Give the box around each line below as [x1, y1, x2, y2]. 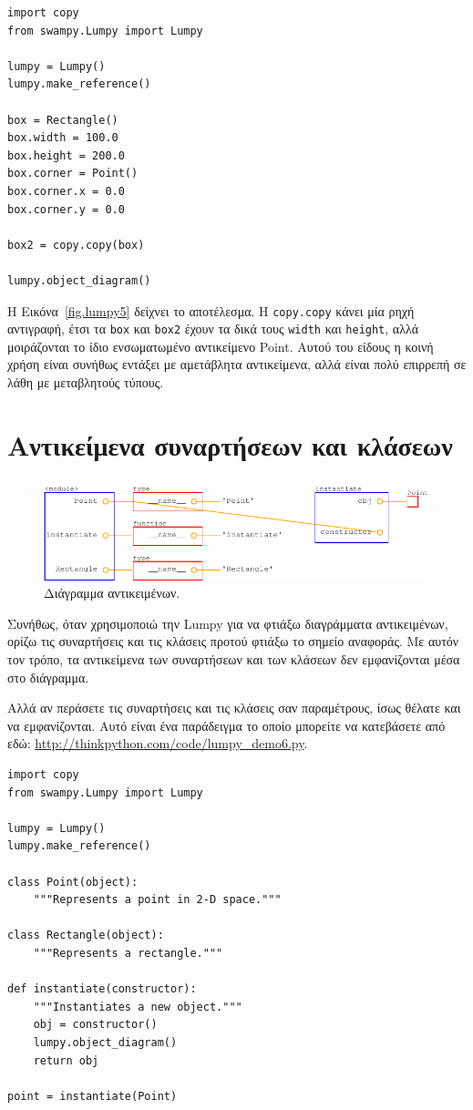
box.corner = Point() [7, 167, 139, 180]
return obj [33, 1053, 99, 1067]
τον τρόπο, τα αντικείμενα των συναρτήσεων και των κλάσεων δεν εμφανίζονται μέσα [7, 650, 460, 669]
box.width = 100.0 [7, 131, 118, 145]
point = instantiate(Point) [7, 1089, 178, 1103]
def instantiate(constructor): [7, 982, 197, 996]
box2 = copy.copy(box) [7, 238, 145, 252]
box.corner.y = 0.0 [7, 202, 125, 216]
